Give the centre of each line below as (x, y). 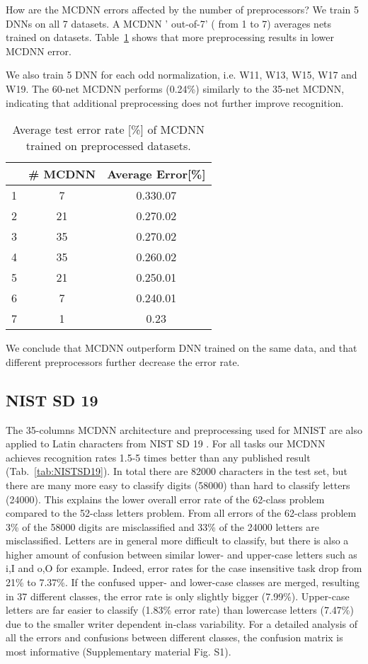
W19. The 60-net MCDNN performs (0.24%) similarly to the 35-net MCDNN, (175, 88)
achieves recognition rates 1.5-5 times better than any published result (158, 457)
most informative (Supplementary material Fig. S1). (119, 652)
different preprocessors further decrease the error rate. (123, 361)
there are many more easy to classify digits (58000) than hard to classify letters (178, 485)
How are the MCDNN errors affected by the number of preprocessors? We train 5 (182, 9)
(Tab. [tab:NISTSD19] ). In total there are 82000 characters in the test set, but (177, 471)
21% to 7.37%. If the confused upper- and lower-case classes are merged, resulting (183, 582)
